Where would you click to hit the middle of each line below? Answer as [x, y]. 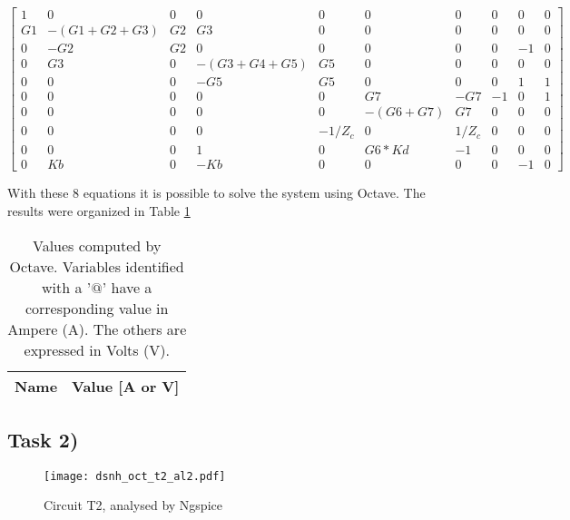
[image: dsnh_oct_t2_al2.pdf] [135, 476]
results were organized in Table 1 [99, 210]
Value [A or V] [126, 386]
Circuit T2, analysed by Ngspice [133, 505]
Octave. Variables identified [97, 266]
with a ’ [67, 287]
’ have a [127, 287]
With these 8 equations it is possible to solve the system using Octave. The [216, 193]
